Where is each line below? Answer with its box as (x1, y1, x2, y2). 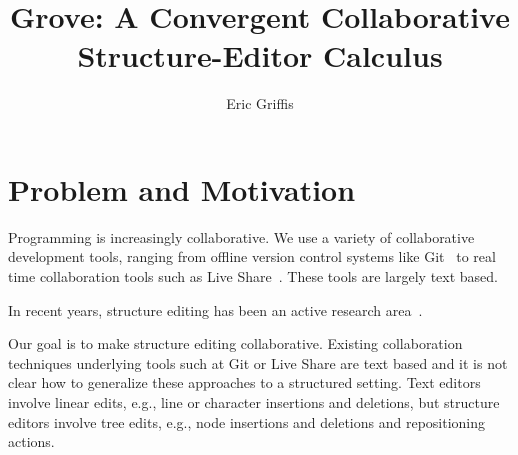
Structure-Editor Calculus (77, 35, 443, 76)
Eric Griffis (226, 93, 294, 114)
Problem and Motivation (8, 168, 356, 209)
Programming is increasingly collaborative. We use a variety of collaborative (8, 226, 475, 247)
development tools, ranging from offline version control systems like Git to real (8, 246, 496, 267)
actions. (8, 431, 55, 452)
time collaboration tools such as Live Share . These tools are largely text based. (8, 266, 499, 287)
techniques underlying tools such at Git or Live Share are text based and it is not (8, 352, 508, 373)
